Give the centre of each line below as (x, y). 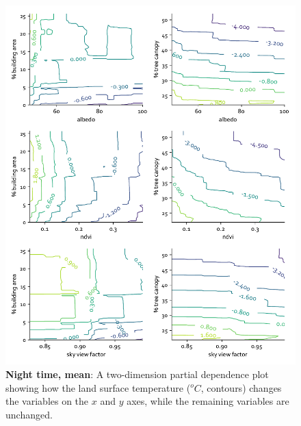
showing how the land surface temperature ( (98, 387)
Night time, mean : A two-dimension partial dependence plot (137, 374)
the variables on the (47, 401)
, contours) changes (241, 387)
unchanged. (29, 414)
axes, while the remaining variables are (208, 401)
